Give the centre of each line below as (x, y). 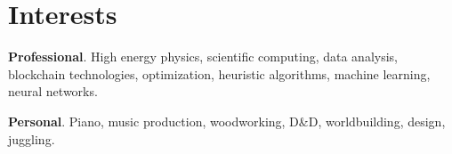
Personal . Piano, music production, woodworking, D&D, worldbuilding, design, (227, 121)
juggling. (32, 138)
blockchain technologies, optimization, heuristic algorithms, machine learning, (219, 73)
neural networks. (53, 91)
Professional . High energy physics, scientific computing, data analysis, (203, 57)
